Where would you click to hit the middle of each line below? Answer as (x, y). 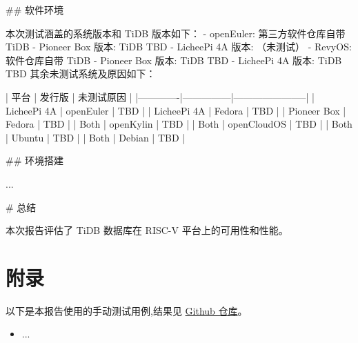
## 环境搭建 (34, 160)
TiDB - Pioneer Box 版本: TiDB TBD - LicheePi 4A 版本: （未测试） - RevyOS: (179, 47)
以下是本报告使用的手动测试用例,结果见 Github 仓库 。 (127, 310)
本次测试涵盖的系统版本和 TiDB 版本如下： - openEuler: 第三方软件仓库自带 (176, 33)
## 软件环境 (34, 10)
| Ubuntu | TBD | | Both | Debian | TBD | (96, 137)
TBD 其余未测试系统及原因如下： (81, 73)
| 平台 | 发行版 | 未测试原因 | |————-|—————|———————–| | (160, 96)
